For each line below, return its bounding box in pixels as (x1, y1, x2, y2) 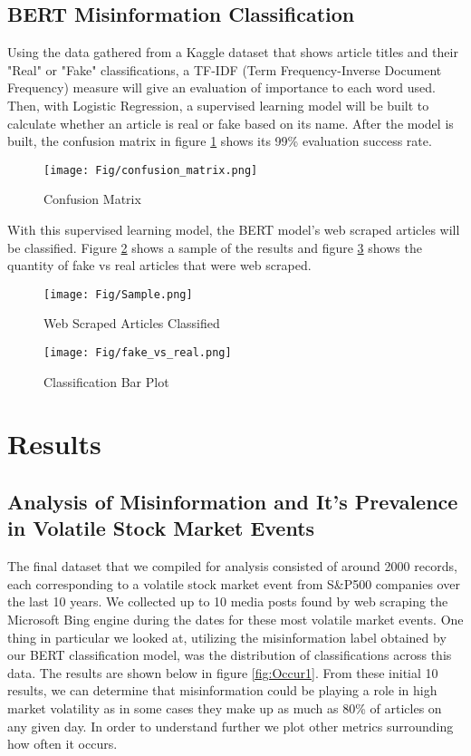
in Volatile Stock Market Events (7, 514, 315, 542)
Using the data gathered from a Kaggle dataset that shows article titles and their (7, 43, 458, 62)
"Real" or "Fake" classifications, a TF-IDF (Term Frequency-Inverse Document (7, 60, 442, 79)
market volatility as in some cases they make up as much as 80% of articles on (7, 699, 442, 718)
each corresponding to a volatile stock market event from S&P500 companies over (7, 574, 460, 593)
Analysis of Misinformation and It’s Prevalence (7, 488, 458, 516)
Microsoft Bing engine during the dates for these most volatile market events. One (7, 610, 464, 629)
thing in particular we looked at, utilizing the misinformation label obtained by (7, 627, 447, 646)
